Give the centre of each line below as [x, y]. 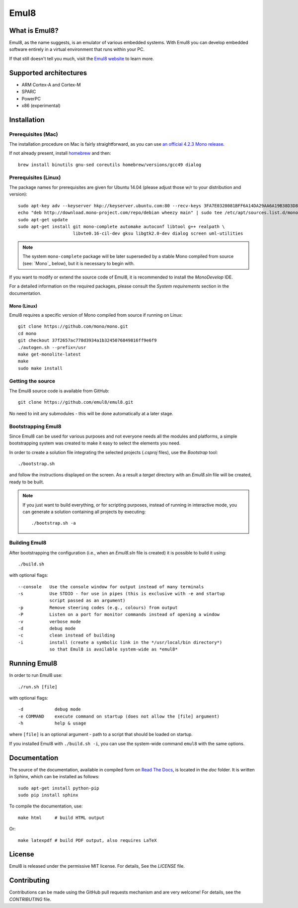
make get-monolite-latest [50, 355]
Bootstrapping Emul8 [35, 426]
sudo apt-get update [43, 220]
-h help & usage [52, 723]
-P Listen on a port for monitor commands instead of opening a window [119, 615]
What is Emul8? [34, 31]
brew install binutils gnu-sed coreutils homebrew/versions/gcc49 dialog [110, 165]
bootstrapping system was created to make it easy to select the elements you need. [95, 443]
